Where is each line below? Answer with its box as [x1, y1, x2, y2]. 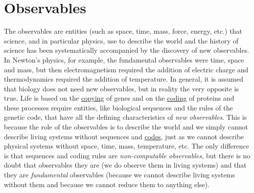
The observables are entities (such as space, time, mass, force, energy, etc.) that [4, 26, 242, 36]
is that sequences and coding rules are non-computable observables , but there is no [4, 150, 251, 160]
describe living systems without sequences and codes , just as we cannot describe [4, 131, 244, 141]
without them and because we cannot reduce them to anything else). [4, 179, 210, 189]
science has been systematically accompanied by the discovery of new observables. [4, 45, 250, 55]
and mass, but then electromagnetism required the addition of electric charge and [4, 64, 249, 74]
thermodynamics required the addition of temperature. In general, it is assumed [4, 74, 244, 84]
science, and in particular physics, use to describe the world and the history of [4, 35, 238, 45]
